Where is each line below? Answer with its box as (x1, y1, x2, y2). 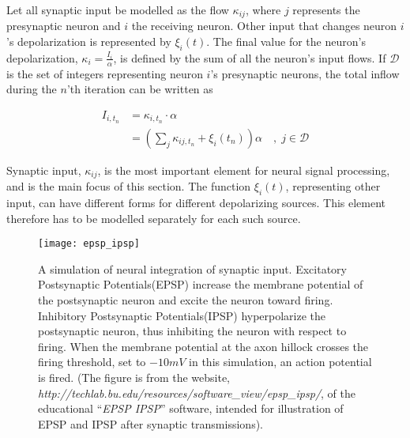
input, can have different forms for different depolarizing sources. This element (6, 194, 386, 211)
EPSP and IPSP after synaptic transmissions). (38, 415, 263, 432)
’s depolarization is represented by (6, 33, 171, 50)
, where (245, 2, 281, 17)
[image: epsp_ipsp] (38, 238, 140, 250)
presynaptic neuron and (6, 17, 121, 34)
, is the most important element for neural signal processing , (97, 161, 390, 178)
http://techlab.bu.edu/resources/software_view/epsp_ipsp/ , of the (38, 384, 355, 401)
